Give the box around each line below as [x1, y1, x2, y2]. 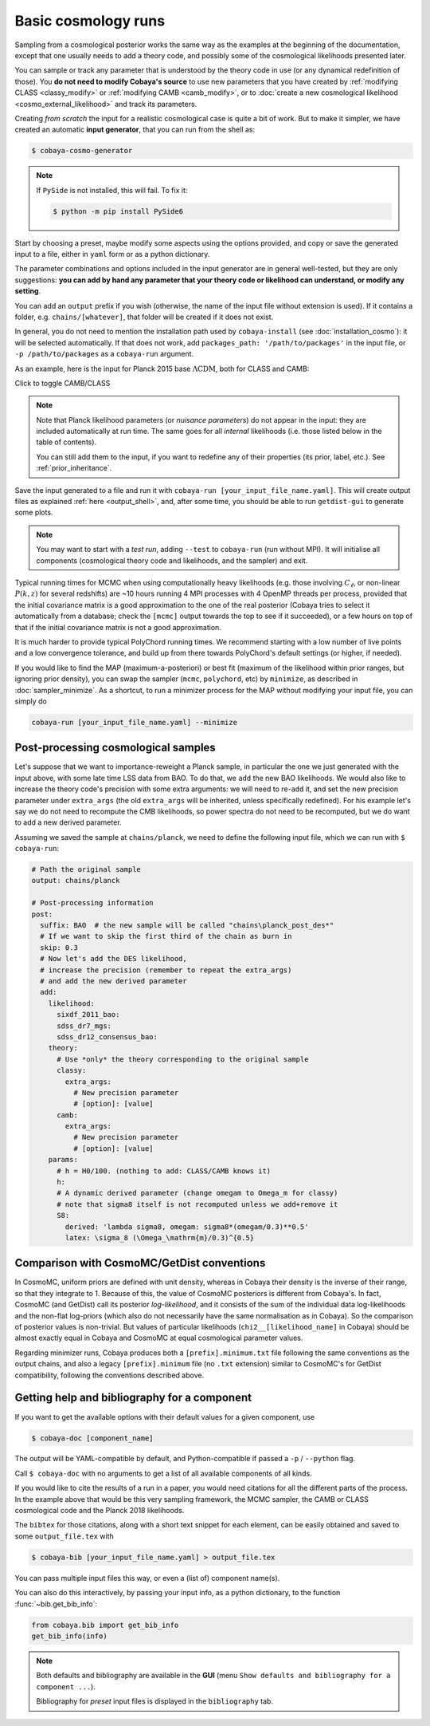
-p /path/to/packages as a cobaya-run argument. [14, 349, 194, 359]
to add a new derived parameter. [14, 818, 123, 827]
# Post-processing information [31, 898, 154, 908]
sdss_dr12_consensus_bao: [57, 1032, 158, 1041]
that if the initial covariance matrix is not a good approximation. [14, 622, 222, 632]
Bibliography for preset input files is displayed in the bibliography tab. [36, 1696, 274, 1706]
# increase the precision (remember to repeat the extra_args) [40, 965, 292, 975]
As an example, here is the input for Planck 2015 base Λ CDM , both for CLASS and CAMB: [14, 364, 310, 373]
